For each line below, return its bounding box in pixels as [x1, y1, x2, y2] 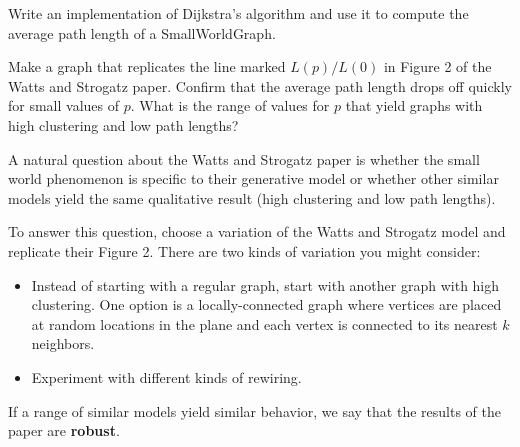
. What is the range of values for [130, 95, 330, 116]
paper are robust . [8, 420, 120, 441]
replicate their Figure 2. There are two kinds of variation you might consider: [8, 240, 481, 261]
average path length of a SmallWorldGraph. [8, 22, 276, 43]
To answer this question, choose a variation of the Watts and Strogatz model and [8, 221, 506, 242]
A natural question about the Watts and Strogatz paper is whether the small [8, 148, 480, 169]
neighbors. [31, 333, 95, 354]
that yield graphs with [345, 95, 483, 116]
